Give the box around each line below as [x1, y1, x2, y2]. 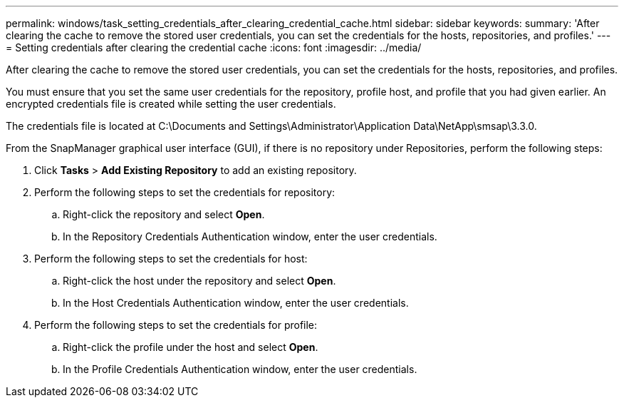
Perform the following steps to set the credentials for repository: [34, 186, 336, 198]
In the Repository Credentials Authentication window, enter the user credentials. [63, 230, 437, 243]
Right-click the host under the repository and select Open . [63, 275, 336, 287]
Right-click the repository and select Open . [63, 208, 265, 220]
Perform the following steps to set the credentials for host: [34, 252, 308, 265]
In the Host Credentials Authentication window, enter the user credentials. [63, 297, 409, 309]
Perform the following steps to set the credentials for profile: [34, 319, 318, 331]
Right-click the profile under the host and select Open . [63, 341, 318, 353]
